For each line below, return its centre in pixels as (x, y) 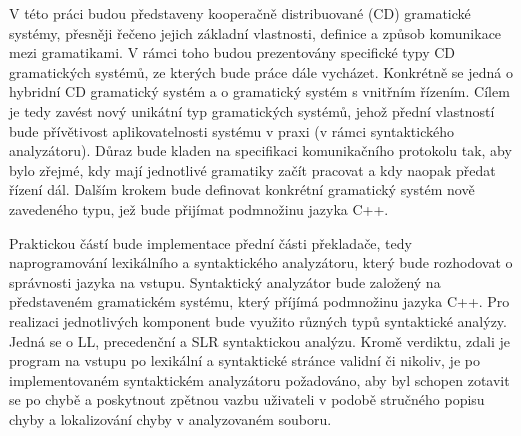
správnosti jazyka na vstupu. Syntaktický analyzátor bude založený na (225, 281)
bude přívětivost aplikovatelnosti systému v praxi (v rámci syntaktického (232, 130)
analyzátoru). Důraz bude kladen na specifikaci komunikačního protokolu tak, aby (260, 150)
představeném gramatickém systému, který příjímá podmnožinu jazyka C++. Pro (259, 301)
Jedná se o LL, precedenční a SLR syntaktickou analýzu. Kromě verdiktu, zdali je (259, 340)
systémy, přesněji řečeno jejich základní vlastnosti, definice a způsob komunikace (255, 32)
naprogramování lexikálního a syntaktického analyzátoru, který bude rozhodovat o (261, 262)
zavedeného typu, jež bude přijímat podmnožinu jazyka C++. (199, 208)
